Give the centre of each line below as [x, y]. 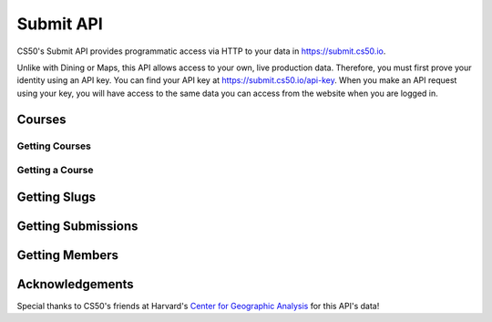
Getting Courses [54, 146]
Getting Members [67, 255]
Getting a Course [55, 171]
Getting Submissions [77, 226]
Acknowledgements [75, 284]
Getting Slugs [56, 197]
